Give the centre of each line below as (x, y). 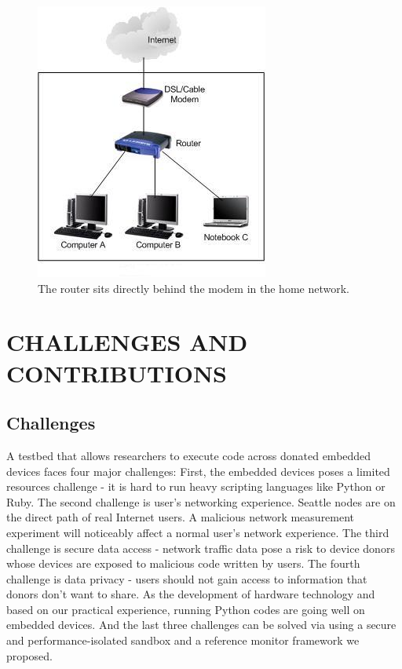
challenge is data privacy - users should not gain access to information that (187, 578)
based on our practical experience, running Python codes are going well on (186, 609)
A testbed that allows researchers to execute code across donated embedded (189, 455)
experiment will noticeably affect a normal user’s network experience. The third (198, 532)
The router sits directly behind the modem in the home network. (194, 288)
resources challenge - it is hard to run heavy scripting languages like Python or (196, 486)
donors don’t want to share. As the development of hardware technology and (191, 594)
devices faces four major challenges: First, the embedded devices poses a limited (198, 471)
